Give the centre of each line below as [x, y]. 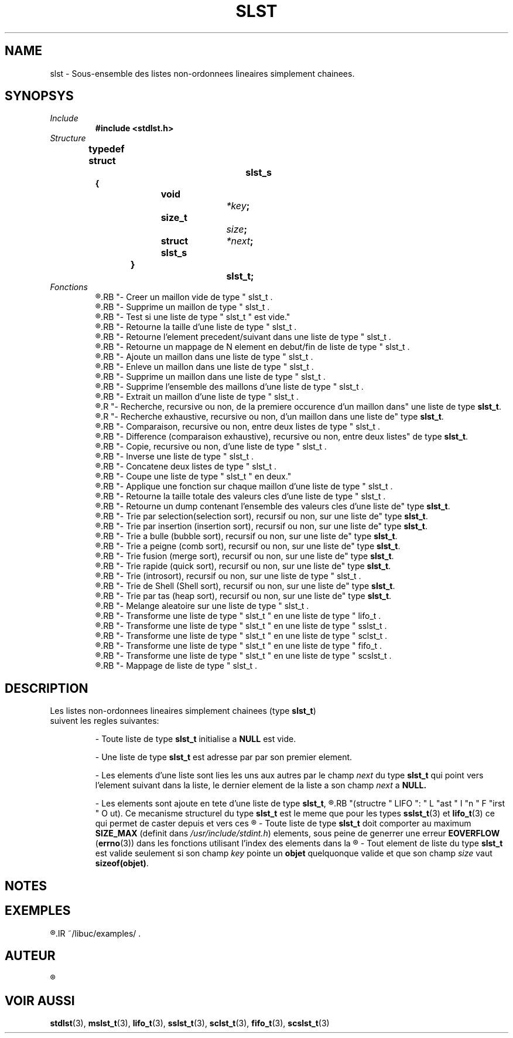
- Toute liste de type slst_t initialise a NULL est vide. [196, 739]
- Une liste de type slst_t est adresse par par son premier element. [224, 757]
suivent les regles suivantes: [105, 721]
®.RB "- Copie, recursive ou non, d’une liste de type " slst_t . [211, 447]
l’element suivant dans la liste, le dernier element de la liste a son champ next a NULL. [261, 785]
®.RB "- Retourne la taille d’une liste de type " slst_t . [196, 327]
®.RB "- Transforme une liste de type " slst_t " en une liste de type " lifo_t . [238, 616]
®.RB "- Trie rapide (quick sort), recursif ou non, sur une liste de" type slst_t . [243, 566]
